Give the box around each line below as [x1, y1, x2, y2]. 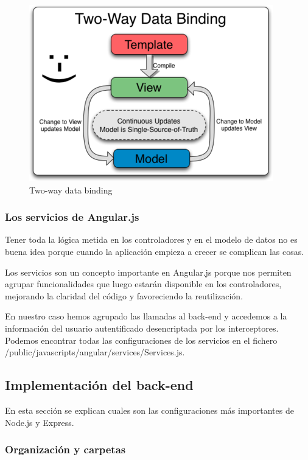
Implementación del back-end [5, 375, 194, 394]
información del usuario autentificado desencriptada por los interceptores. [5, 321, 279, 334]
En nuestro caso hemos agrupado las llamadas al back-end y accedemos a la [5, 310, 287, 322]
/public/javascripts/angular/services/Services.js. [5, 346, 185, 358]
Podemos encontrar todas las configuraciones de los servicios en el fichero [5, 333, 278, 346]
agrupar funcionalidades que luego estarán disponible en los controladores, [5, 277, 282, 290]
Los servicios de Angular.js [5, 209, 139, 225]
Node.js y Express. [5, 416, 74, 428]
